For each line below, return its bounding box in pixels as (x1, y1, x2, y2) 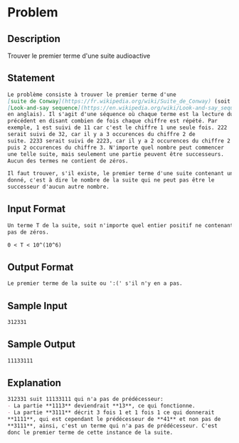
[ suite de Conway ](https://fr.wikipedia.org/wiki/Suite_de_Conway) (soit (7, 98, 231, 105)
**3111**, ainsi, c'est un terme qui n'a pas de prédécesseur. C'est (7, 422, 218, 429)
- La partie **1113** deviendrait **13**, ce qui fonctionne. (7, 402, 196, 410)
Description (7, 33, 60, 45)
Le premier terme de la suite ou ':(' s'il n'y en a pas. (7, 280, 183, 287)
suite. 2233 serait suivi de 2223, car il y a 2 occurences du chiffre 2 (7, 137, 231, 145)
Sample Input (7, 300, 68, 312)
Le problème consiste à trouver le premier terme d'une (7, 90, 176, 98)
